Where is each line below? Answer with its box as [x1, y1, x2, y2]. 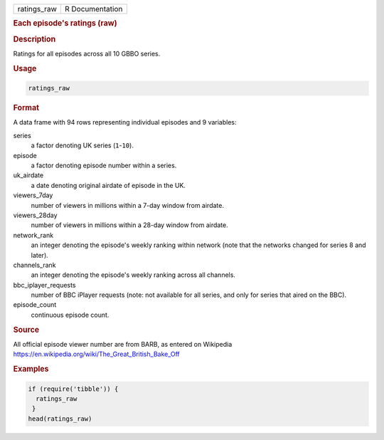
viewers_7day [13, 191, 53, 199]
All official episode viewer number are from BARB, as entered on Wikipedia [13, 340, 233, 348]
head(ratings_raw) [28, 414, 92, 423]
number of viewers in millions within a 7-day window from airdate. [31, 201, 224, 209]
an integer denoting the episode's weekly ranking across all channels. [31, 271, 236, 279]
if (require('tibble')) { [28, 384, 119, 393]
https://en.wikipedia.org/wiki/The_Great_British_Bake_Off [13, 350, 181, 359]
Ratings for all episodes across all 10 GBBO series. [13, 49, 161, 58]
